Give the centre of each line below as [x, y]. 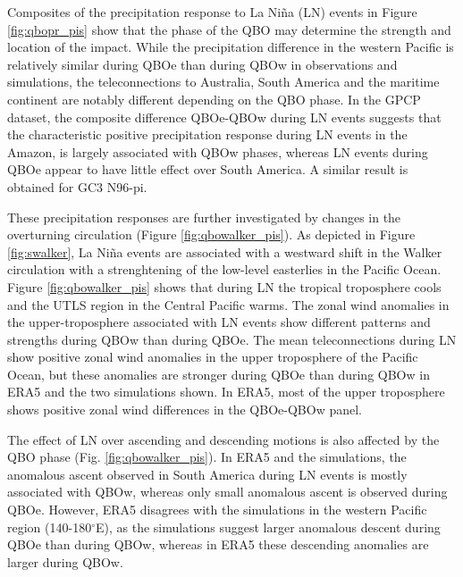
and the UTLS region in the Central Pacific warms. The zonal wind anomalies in [228, 304]
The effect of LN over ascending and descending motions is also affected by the [223, 439]
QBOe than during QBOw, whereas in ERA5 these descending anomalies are [218, 544]
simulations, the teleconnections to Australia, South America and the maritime [223, 82]
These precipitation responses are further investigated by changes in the [204, 217]
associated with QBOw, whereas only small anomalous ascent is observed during [227, 492]
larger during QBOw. [65, 561]
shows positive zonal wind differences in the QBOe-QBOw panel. [185, 410]
